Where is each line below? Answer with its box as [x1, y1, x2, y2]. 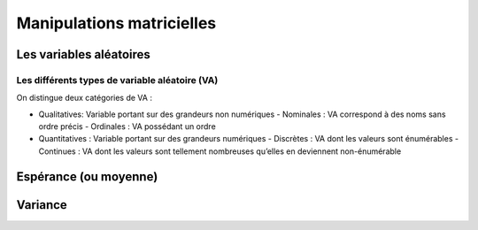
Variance [16, 197, 68, 212]
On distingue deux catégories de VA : [16, 93, 152, 103]
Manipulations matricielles [16, 13, 217, 33]
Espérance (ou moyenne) [16, 169, 158, 184]
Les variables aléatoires [16, 47, 150, 62]
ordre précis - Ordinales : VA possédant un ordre [38, 121, 216, 132]
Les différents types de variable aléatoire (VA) [16, 73, 219, 86]
